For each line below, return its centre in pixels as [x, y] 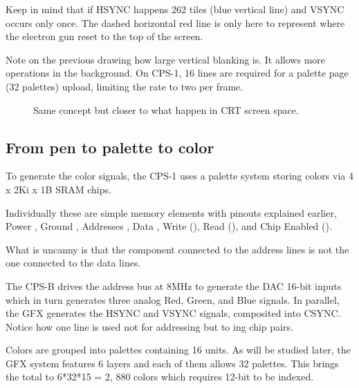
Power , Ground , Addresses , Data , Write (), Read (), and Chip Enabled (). [169, 226]
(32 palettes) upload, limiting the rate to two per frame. [125, 86]
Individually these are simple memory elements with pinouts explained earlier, [171, 212]
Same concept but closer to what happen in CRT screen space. [166, 109]
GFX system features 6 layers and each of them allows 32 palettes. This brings [172, 363]
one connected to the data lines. [73, 263]
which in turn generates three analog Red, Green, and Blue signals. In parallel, [173, 299]
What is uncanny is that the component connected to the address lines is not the [177, 249]
